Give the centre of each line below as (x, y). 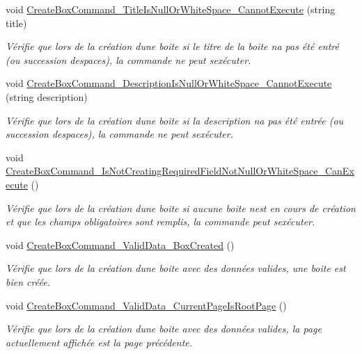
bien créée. (28, 281)
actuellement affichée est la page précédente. (99, 342)
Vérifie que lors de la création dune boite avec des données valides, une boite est (176, 268)
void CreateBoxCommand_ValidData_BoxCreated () (120, 244)
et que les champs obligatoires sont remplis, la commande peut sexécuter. (160, 222)
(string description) (47, 96)
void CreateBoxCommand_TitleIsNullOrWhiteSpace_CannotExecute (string (171, 9)
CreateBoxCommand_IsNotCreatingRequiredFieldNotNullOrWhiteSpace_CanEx (180, 171)
